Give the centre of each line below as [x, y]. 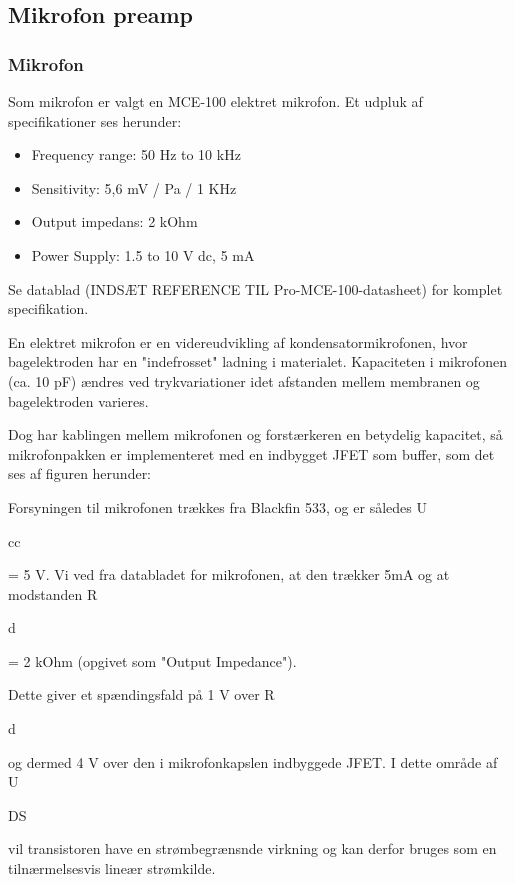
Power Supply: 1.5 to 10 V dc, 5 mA [143, 254]
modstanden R [53, 593]
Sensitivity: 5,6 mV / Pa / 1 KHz [134, 187]
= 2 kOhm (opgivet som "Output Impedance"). [152, 660]
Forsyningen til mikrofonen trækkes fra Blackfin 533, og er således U [217, 506]
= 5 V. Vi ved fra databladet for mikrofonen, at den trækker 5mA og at [229, 574]
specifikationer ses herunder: [95, 120]
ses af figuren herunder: [80, 473]
